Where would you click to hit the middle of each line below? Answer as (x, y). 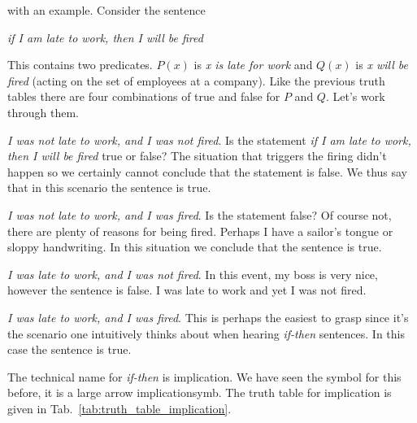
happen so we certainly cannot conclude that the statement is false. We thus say (208, 171)
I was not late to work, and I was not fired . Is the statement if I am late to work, (209, 140)
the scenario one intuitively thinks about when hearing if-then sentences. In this (206, 333)
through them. (43, 112)
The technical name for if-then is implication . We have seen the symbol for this (204, 376)
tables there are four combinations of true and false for (144, 96)
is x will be (382, 65)
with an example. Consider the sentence (106, 10)
